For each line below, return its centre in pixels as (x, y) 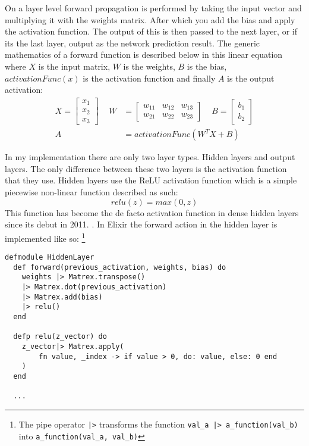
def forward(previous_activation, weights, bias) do (120, 267)
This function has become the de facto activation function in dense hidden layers (152, 212)
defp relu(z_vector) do (60, 337)
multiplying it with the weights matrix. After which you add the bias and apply (150, 19)
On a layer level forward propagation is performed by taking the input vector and (153, 8)
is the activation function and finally (149, 78)
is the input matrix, (74, 66)
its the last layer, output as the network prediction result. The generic (133, 43)
